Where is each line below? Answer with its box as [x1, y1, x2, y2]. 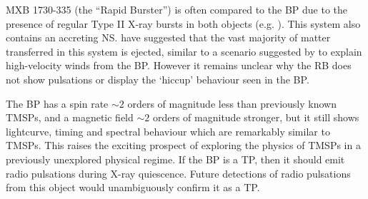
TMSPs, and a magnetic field [6, 110, 134, 125]
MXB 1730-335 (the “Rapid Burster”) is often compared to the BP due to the [6, 2, 347, 16]
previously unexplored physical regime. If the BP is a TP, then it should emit [6, 151, 345, 166]
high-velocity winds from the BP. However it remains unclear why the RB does [6, 58, 352, 73]
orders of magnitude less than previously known [127, 96, 337, 111]
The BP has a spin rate [6, 96, 109, 111]
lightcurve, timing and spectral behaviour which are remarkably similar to [6, 123, 330, 138]
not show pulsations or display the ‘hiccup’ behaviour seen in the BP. [6, 71, 309, 86]
